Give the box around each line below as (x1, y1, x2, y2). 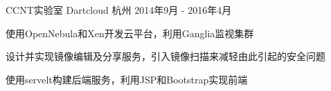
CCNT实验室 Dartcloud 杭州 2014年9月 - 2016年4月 (6, 3, 232, 17)
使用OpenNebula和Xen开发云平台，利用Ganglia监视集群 (6, 26, 254, 40)
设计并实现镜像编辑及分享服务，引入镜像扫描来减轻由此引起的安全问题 (6, 49, 325, 63)
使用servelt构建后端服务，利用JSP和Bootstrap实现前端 (6, 72, 248, 86)
